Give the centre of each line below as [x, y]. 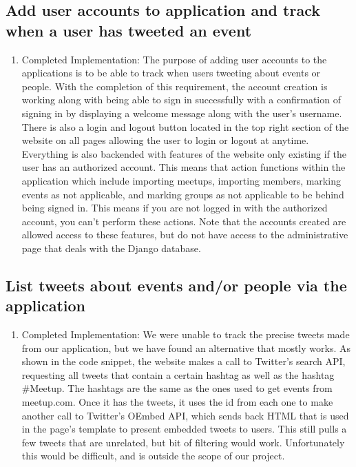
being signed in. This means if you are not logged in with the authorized [175, 208]
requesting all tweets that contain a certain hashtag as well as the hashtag [178, 374]
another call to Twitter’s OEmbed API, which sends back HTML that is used [185, 415]
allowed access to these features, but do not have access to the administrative [185, 235]
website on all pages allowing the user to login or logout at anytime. [165, 140]
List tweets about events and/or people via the [176, 285]
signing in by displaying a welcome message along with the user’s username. [182, 113]
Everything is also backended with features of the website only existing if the [184, 153]
